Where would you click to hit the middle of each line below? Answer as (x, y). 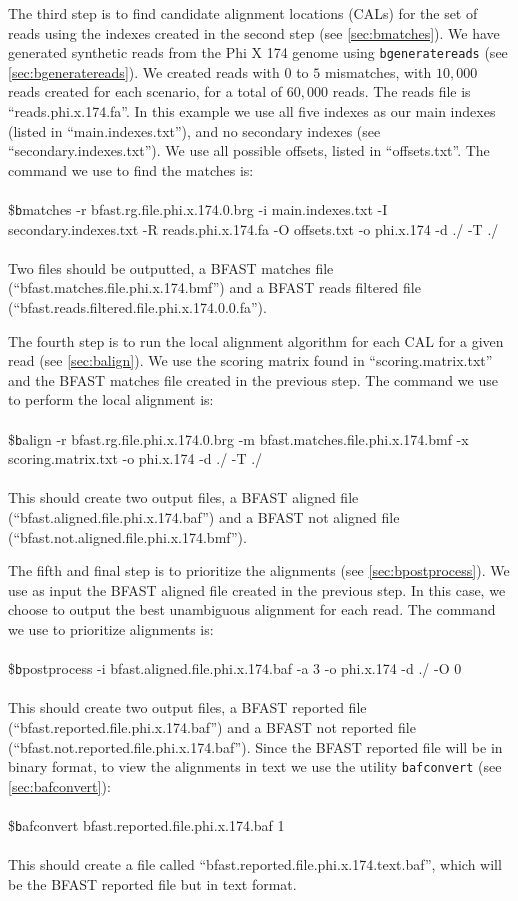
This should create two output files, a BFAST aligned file (183, 497)
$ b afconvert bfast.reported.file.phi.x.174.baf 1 (146, 825)
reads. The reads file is (401, 91)
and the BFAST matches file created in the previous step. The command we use (253, 379)
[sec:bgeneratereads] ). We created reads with (144, 71)
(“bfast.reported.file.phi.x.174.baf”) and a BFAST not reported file (212, 727)
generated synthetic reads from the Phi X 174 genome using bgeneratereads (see (258, 52)
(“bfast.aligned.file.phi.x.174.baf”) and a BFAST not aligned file (204, 517)
